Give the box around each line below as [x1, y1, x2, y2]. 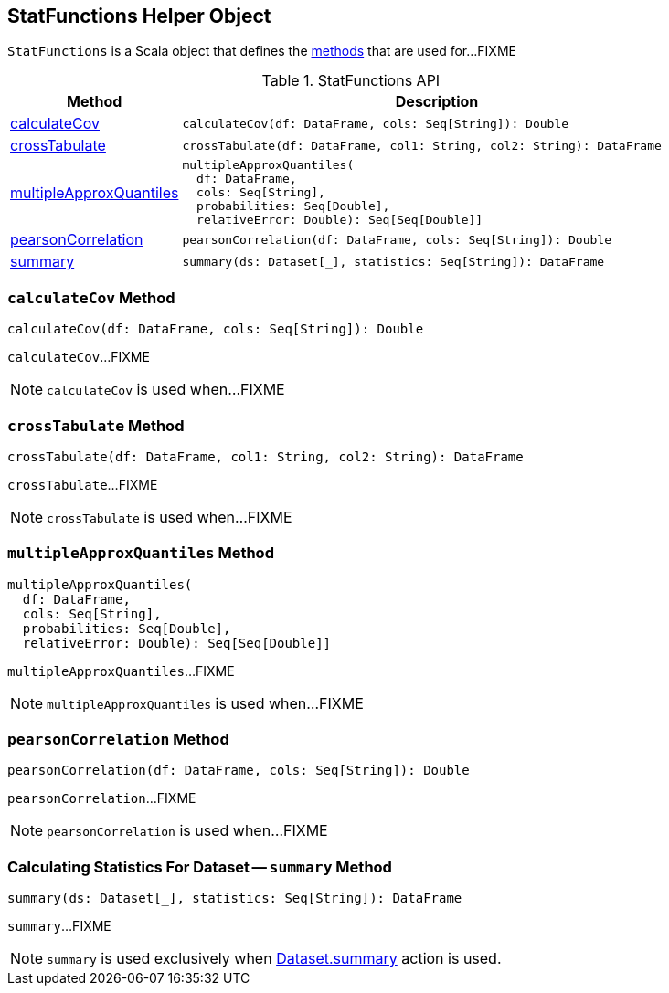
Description [395, 92, 479, 111]
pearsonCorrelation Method [7, 730, 229, 749]
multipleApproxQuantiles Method [7, 544, 274, 563]
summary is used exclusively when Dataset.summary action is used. [47, 949, 502, 968]
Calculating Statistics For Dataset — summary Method [7, 857, 392, 876]
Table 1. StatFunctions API [261, 71, 441, 90]
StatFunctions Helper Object [7, 5, 271, 27]
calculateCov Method [7, 288, 175, 307]
